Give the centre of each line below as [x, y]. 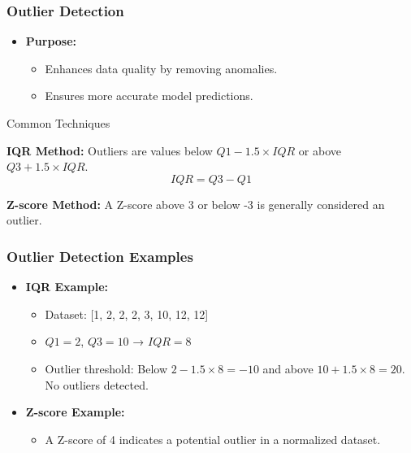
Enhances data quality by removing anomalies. [161, 68]
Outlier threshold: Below [106, 368]
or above [320, 150]
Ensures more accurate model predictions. [149, 96]
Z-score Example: [75, 412]
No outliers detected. [97, 384]
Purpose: [51, 41]
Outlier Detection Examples [100, 256]
